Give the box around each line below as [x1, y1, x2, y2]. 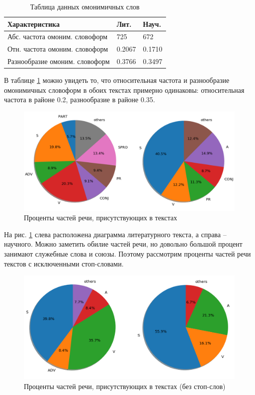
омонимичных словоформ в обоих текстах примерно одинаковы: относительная [4, 84, 245, 95]
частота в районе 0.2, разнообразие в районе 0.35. [4, 94, 155, 105]
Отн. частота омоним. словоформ [7, 44, 108, 54]
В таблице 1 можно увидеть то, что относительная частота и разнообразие [4, 75, 230, 85]
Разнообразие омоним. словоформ [7, 56, 110, 66]
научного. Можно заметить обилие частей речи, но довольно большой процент [4, 239, 243, 249]
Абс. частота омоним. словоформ [7, 31, 108, 42]
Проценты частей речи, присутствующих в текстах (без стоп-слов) [24, 381, 226, 391]
